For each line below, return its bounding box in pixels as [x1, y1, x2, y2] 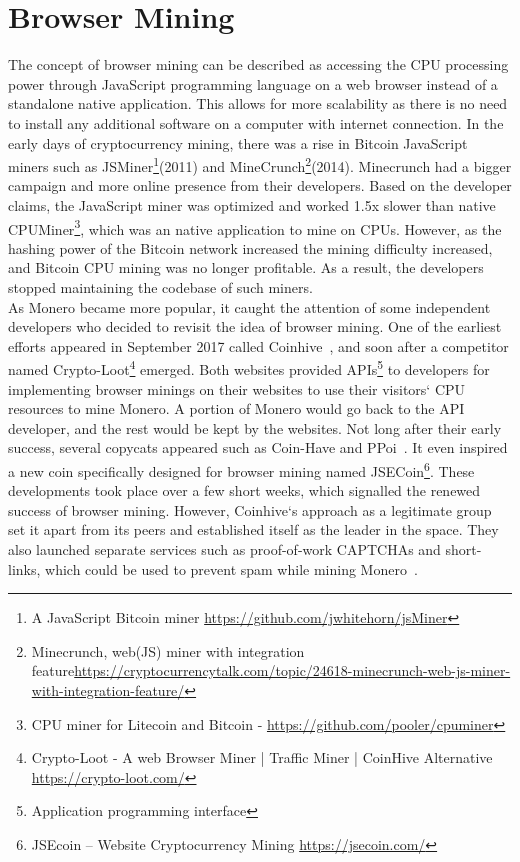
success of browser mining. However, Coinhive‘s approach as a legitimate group [8, 499, 492, 520]
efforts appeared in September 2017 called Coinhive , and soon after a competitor [8, 335, 509, 356]
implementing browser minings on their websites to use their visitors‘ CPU [8, 378, 466, 399]
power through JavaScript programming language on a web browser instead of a [8, 73, 498, 94]
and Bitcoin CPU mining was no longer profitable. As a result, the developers [8, 257, 484, 278]
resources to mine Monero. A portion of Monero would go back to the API [8, 398, 465, 419]
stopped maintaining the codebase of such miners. [8, 276, 313, 297]
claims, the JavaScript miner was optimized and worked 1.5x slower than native [8, 194, 496, 215]
